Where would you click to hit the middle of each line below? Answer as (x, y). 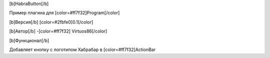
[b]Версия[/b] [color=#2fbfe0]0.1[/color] (51, 22)
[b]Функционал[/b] (29, 40)
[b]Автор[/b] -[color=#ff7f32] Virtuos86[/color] (58, 31)
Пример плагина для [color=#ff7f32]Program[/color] (64, 13)
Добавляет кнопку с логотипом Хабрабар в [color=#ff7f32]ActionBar (82, 49)
